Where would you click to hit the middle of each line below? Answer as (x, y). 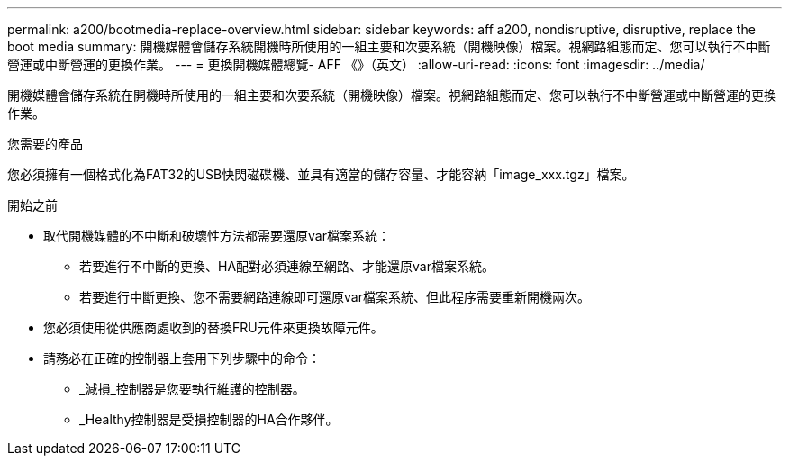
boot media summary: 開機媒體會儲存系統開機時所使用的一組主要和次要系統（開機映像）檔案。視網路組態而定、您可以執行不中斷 (389, 46)
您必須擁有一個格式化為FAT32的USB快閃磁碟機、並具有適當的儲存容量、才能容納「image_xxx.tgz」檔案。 (321, 174)
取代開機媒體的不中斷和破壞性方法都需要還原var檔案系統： (217, 236)
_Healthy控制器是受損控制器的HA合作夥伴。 (209, 419)
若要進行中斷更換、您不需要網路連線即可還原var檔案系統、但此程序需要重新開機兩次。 (335, 297)
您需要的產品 (45, 144)
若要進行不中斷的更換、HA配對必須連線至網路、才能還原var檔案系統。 (287, 266)
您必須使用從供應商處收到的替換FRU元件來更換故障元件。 (213, 327)
